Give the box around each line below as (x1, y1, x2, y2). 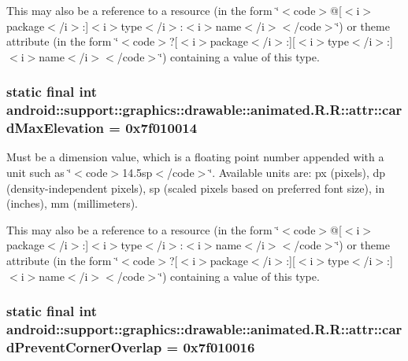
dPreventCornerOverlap (6, 337, 162, 356)
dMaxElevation (6, 118, 105, 138)
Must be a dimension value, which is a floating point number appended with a (6, 149, 384, 165)
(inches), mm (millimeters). (6, 195, 139, 212)
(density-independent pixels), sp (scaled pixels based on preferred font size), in (6, 179, 385, 196)
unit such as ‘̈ (6, 164, 72, 181)
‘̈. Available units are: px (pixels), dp (209, 164, 386, 181)
